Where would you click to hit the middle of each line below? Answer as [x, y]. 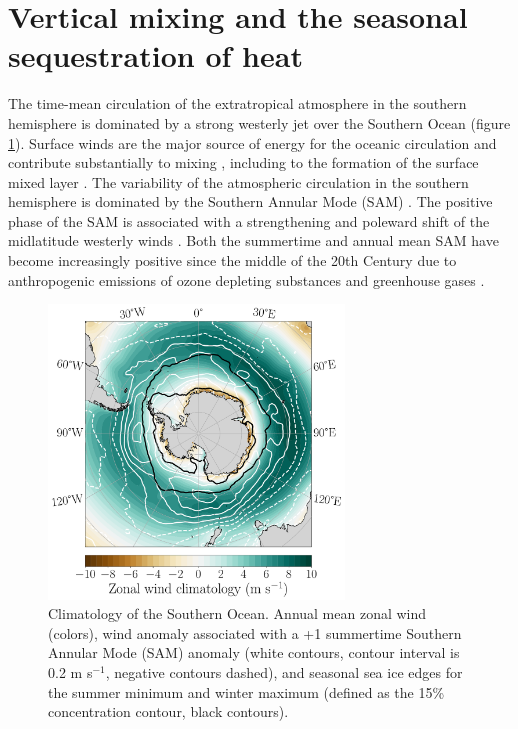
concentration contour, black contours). [168, 711]
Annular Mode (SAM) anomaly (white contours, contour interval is [254, 652]
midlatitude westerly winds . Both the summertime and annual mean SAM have [253, 240]
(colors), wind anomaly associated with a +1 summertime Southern [255, 632]
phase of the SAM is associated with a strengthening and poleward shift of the [249, 220]
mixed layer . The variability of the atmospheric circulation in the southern [238, 181]
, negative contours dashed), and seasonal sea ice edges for [284, 671]
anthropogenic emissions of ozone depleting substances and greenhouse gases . [246, 279]
